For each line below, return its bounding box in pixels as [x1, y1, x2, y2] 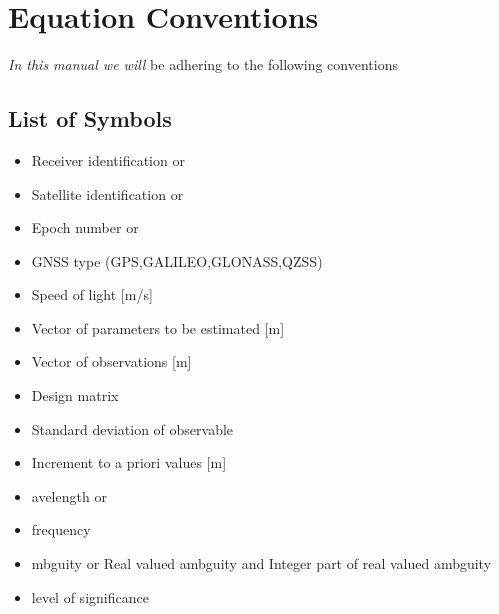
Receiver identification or [31, 149, 185, 170]
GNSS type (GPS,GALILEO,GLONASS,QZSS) [31, 250, 323, 271]
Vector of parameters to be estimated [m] [31, 317, 285, 338]
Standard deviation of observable [31, 418, 234, 439]
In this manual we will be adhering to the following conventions [8, 54, 398, 75]
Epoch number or [31, 217, 139, 238]
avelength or [31, 485, 107, 506]
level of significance [31, 586, 149, 607]
